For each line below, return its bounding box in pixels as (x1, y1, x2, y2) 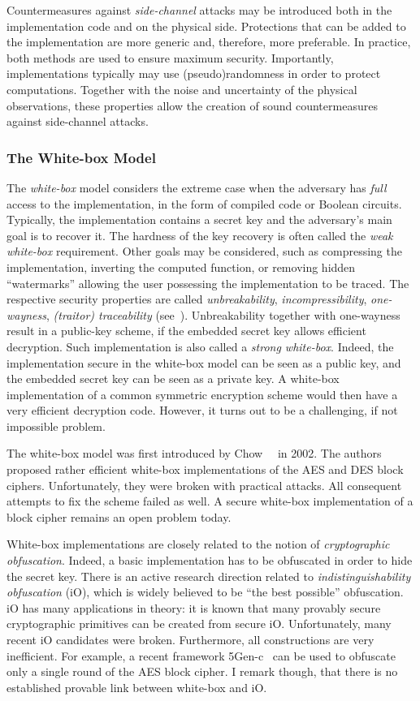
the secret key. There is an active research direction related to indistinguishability (6, 567, 411, 584)
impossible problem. (6, 417, 106, 434)
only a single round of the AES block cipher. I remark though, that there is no (6, 663, 398, 680)
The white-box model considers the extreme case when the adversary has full (6, 178, 387, 196)
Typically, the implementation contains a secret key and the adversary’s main (6, 211, 392, 228)
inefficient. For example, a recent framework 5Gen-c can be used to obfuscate (6, 647, 396, 664)
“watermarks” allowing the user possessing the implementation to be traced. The (6, 274, 409, 291)
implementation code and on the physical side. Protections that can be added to (6, 17, 406, 34)
